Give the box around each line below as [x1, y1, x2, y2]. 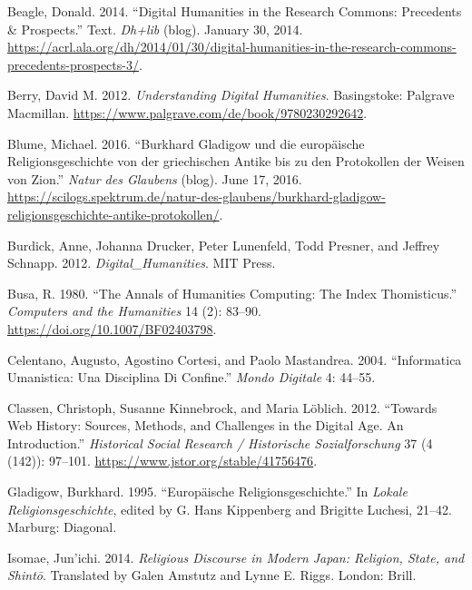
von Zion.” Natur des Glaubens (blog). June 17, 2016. [7, 169, 302, 188]
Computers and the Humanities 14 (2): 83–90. [7, 301, 261, 320]
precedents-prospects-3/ [7, 54, 139, 74]
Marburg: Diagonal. [7, 517, 117, 536]
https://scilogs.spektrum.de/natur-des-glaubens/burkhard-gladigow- [7, 187, 386, 206]
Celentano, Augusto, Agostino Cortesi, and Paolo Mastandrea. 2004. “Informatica [7, 349, 462, 369]
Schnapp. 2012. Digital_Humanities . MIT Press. [7, 253, 276, 272]
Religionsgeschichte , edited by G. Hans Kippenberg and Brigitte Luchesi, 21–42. [7, 499, 452, 518]
